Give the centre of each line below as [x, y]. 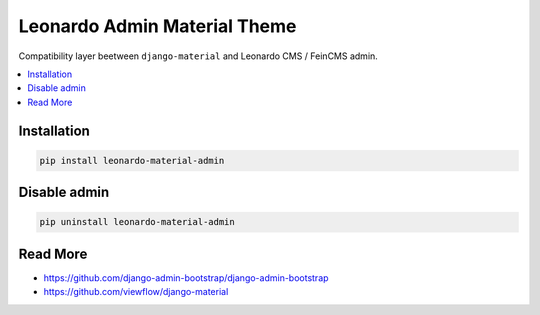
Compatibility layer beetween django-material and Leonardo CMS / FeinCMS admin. [198, 56]
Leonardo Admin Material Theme [157, 26]
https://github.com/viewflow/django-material [136, 292]
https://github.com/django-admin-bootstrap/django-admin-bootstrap [186, 277]
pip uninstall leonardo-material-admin [137, 222]
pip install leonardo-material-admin [132, 160]
